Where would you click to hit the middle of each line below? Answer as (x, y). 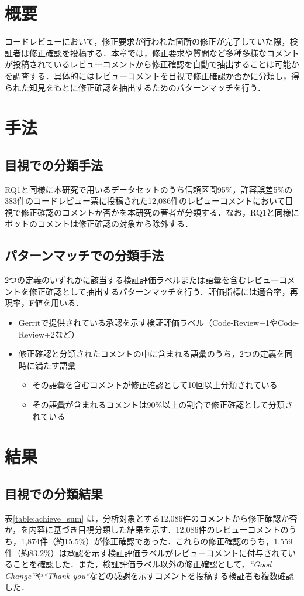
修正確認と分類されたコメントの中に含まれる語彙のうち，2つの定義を (151, 354)
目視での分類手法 (54, 164)
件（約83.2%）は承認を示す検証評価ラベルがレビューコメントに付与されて (146, 552)
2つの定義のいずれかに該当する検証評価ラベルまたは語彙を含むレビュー (142, 280)
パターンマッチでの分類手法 (84, 255)
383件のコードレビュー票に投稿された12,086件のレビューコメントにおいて (145, 201)
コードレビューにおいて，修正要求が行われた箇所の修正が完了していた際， (147, 41)
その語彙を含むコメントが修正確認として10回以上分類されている (155, 385)
